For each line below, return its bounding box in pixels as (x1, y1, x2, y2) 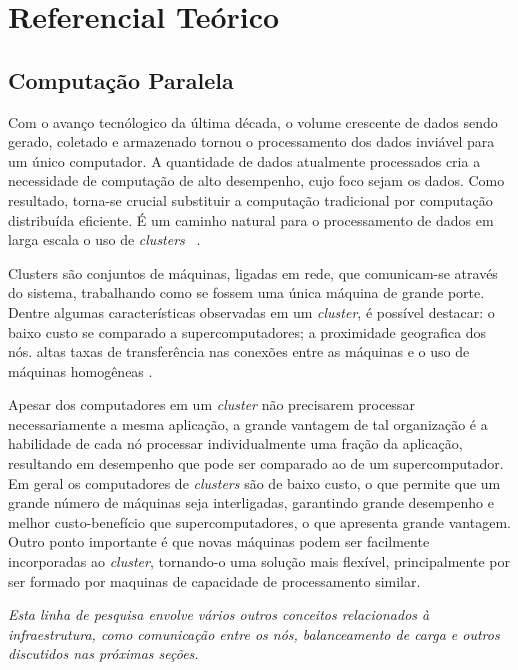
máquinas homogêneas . (8, 360, 153, 381)
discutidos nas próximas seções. (8, 643, 199, 664)
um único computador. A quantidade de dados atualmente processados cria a (8, 150, 481, 171)
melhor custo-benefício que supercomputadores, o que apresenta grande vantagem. (8, 511, 511, 532)
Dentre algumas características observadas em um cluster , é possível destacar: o (8, 301, 495, 322)
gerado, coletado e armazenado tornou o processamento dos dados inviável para (8, 131, 495, 152)
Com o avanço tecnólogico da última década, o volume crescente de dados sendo (8, 111, 498, 132)
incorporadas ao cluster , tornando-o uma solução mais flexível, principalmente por (8, 551, 510, 572)
